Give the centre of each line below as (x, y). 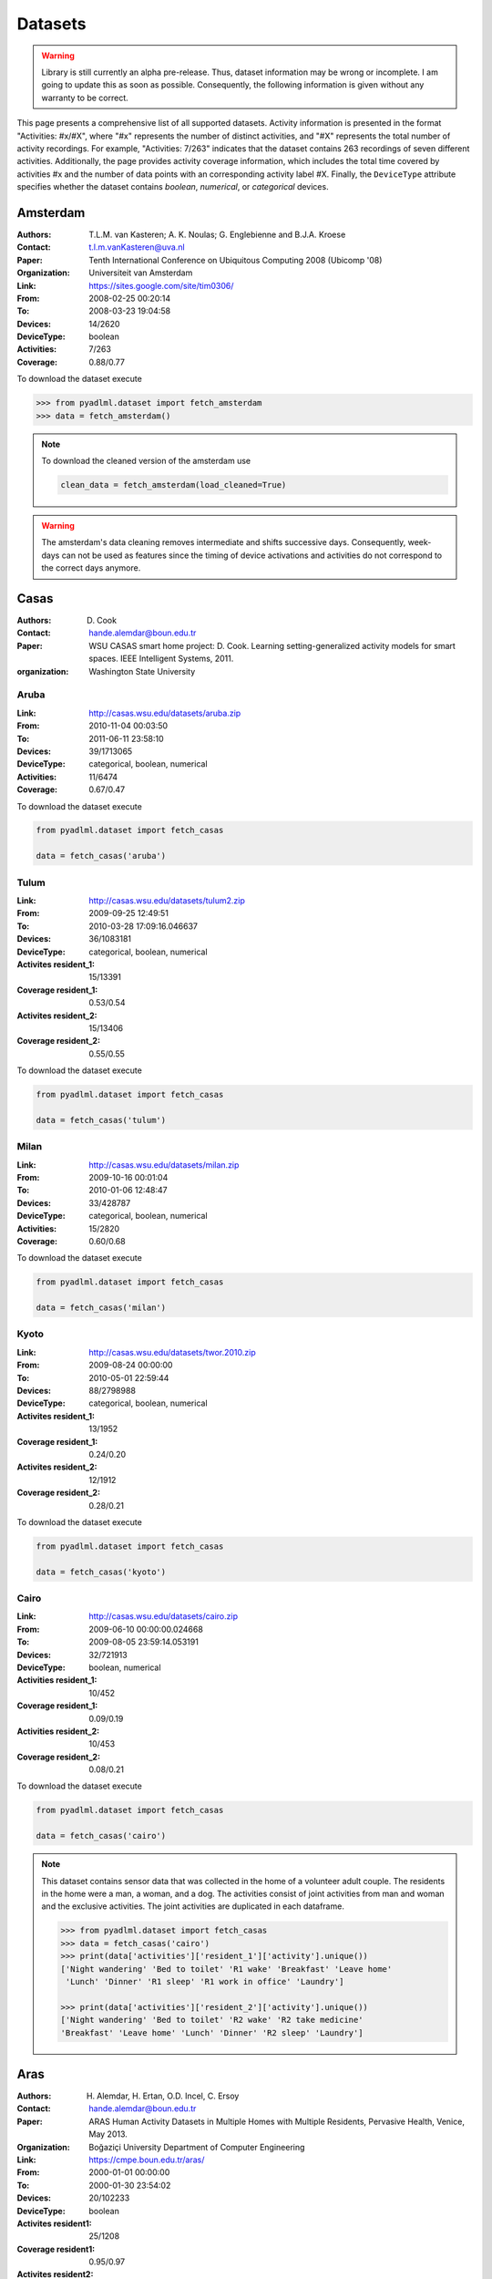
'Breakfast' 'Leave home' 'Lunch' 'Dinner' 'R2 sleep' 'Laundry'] (212, 2032)
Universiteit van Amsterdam (141, 273)
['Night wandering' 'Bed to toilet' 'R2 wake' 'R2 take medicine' (212, 2020)
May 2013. (108, 2134)
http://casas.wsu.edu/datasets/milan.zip (164, 1165)
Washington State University (142, 671)
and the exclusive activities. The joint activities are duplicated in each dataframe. (193, 1906)
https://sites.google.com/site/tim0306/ (161, 285)
